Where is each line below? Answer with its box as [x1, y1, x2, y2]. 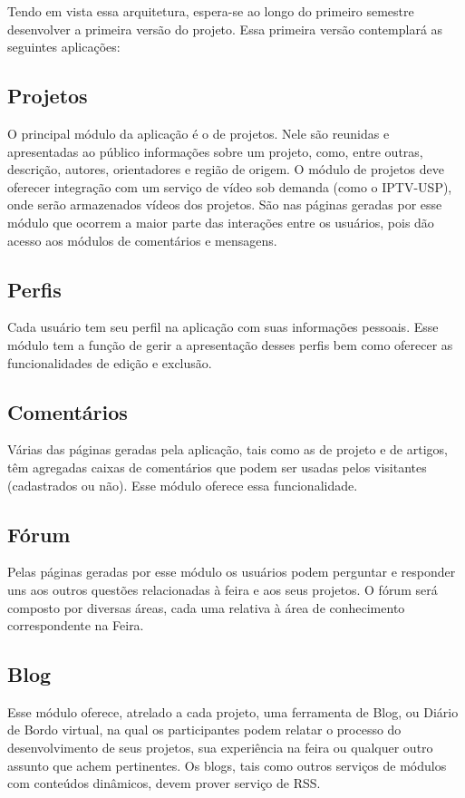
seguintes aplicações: [7, 37, 121, 56]
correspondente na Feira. [7, 616, 144, 635]
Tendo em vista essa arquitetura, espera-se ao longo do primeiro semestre [7, 2, 414, 20]
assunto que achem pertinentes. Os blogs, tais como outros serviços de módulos [7, 755, 447, 774]
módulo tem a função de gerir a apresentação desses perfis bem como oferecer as [7, 335, 453, 354]
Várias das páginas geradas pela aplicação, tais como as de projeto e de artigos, [7, 440, 448, 459]
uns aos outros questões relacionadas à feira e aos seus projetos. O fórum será [7, 579, 438, 598]
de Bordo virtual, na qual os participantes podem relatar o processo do [7, 720, 402, 739]
